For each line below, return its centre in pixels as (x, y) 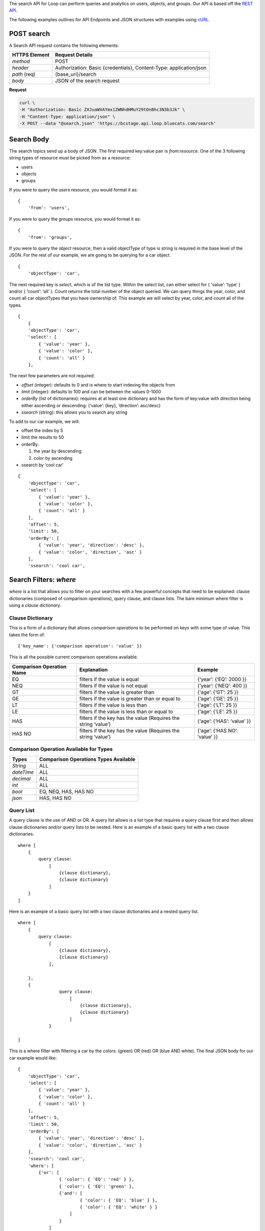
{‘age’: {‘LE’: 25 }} (217, 712)
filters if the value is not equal (114, 685)
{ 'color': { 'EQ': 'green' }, (97, 1186)
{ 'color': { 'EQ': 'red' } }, (97, 1180)
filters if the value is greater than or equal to (130, 698)
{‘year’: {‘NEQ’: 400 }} (222, 685)
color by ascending (53, 458)
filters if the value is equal (109, 679)
